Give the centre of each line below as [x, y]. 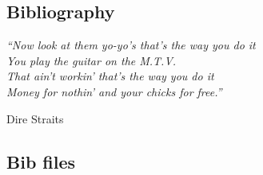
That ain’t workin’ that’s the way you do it [110, 76]
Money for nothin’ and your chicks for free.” [114, 91]
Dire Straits [35, 118]
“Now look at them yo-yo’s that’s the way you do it [131, 45]
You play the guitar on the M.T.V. [92, 60]
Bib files [41, 161]
